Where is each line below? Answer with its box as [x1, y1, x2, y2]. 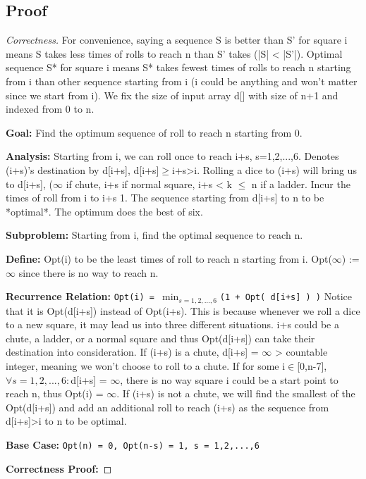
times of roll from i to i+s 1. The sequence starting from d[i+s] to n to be [6, 190, 324, 205]
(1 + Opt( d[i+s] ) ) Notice [219, 289, 352, 304]
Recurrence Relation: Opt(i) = [6, 289, 154, 304]
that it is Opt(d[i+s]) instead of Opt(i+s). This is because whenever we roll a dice [6, 303, 360, 318]
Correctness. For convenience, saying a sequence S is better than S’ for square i [6, 32, 348, 47]
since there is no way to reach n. [18, 265, 159, 280]
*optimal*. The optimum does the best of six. [6, 204, 203, 218]
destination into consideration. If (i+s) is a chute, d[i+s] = [6, 344, 259, 359]
